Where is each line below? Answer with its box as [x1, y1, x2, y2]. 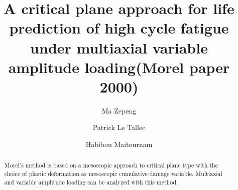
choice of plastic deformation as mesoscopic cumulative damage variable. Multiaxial [4, 169, 222, 178]
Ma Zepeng [101, 105, 137, 115]
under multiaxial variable [30, 37, 208, 57]
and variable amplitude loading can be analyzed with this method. [4, 177, 178, 186]
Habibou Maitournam [85, 139, 153, 149]
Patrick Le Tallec [92, 122, 146, 132]
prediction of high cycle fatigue [9, 17, 229, 38]
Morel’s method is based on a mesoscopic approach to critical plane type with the [4, 161, 218, 169]
